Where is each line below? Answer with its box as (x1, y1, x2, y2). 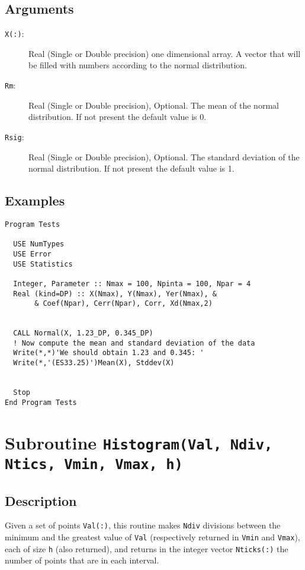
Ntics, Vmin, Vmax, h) (5, 455, 183, 473)
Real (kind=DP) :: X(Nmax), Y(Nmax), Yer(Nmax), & (13, 289, 217, 298)
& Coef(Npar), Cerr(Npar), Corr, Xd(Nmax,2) (34, 299, 213, 308)
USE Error (13, 249, 52, 258)
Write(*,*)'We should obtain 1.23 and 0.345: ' (13, 349, 204, 357)
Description (5, 491, 77, 509)
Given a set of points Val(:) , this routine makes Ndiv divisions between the (5, 519, 281, 531)
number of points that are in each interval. (5, 554, 159, 566)
